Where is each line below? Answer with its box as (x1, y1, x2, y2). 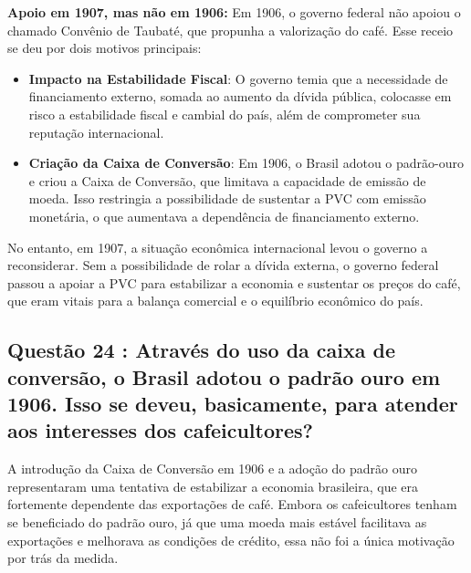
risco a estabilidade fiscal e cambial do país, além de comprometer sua (28, 104, 421, 123)
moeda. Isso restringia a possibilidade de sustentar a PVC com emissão (28, 189, 426, 208)
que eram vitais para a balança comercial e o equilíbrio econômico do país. (7, 291, 424, 310)
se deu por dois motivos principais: (7, 38, 202, 57)
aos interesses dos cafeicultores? (7, 416, 313, 444)
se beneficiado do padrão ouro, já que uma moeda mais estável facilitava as (7, 513, 427, 532)
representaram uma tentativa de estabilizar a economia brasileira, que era (7, 476, 419, 495)
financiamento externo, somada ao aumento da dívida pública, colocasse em (28, 87, 452, 106)
